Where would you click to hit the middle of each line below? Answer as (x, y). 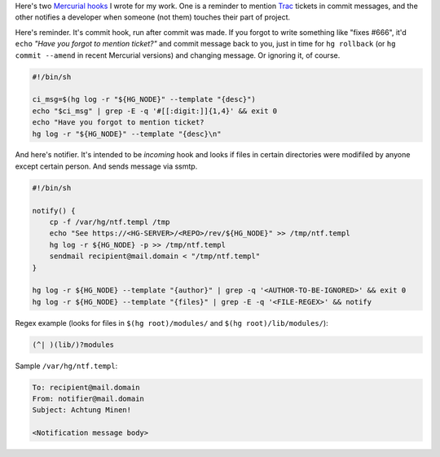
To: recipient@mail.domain (86, 387)
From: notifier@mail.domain (88, 399)
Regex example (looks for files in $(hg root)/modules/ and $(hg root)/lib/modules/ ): (172, 323)
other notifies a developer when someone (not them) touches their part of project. (153, 17)
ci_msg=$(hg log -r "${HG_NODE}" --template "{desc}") (144, 99)
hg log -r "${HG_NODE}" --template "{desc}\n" (127, 134)
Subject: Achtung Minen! (82, 410)
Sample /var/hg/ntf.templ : (66, 366)
